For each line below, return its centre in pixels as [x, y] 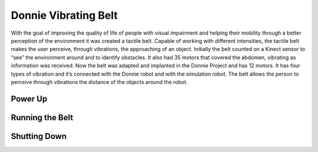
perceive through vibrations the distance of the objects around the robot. [99, 82]
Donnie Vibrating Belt [64, 15]
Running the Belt [42, 117]
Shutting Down [39, 136]
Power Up [29, 99]
